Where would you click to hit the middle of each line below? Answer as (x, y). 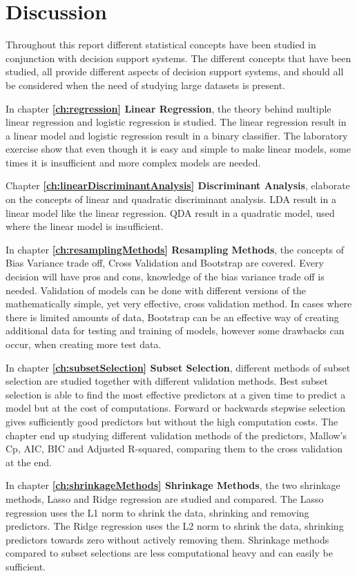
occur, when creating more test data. (84, 344)
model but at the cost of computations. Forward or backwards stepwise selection (175, 408)
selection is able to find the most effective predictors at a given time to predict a (176, 394)
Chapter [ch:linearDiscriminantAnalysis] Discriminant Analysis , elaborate (178, 185)
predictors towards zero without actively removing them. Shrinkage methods (167, 539)
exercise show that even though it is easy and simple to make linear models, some (178, 149)
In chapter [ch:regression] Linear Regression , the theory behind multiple (168, 108)
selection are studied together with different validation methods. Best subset (167, 381)
